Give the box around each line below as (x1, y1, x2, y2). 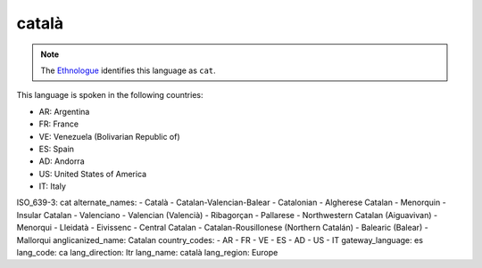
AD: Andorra (38, 156, 85, 166)
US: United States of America (38, 168, 147, 179)
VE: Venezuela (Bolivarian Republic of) (38, 131, 180, 142)
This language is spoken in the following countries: (16, 90, 204, 101)
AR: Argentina (38, 106, 90, 117)
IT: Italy (38, 181, 67, 191)
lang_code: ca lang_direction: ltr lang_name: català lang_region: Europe (16, 248, 278, 258)
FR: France (38, 118, 79, 129)
